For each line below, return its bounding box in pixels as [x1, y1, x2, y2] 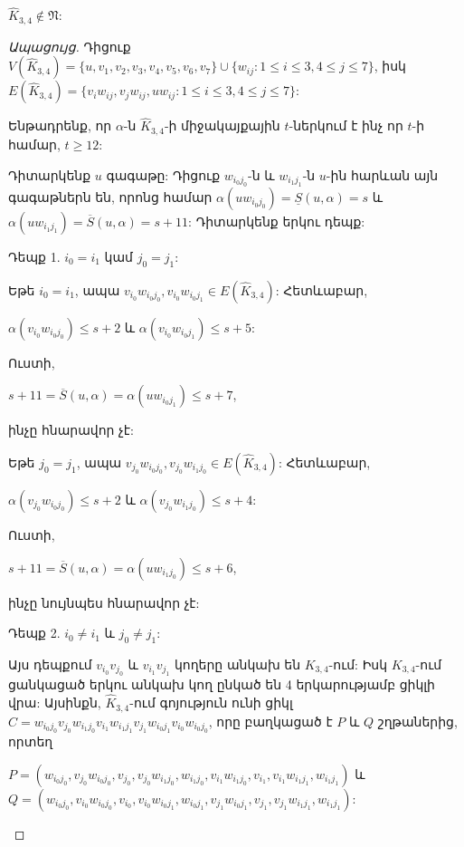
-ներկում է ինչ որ [289, 116, 403, 135]
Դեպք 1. [8, 246, 61, 265]
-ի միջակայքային [164, 116, 280, 135]
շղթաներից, [377, 711, 458, 730]
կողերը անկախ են [174, 654, 301, 673]
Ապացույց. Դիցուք [8, 36, 131, 55]
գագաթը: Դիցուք [106, 165, 221, 184]
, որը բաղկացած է [208, 711, 333, 730]
